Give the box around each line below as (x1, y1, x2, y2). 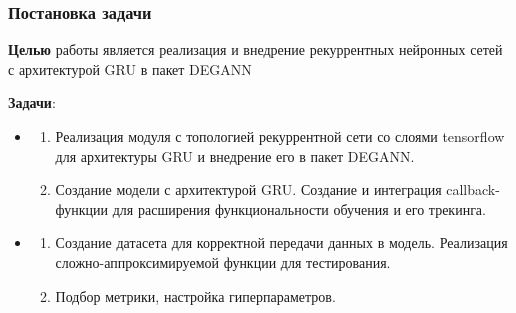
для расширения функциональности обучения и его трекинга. (112, 198, 486, 219)
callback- (446, 179, 500, 200)
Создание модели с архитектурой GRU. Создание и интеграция (55, 179, 442, 200)
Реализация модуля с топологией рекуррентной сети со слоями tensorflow (55, 126, 505, 146)
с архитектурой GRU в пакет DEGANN (8, 58, 252, 79)
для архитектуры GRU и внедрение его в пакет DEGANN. (55, 145, 415, 166)
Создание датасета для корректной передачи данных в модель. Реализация (55, 232, 508, 253)
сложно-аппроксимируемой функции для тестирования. (55, 251, 391, 272)
